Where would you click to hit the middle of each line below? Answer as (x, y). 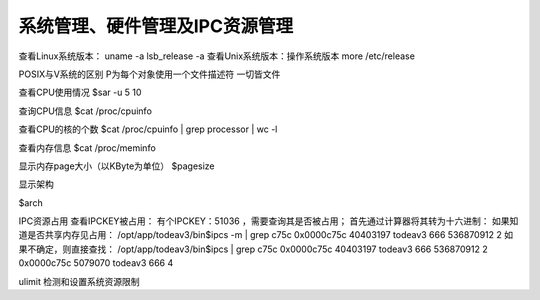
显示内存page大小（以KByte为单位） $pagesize (116, 166)
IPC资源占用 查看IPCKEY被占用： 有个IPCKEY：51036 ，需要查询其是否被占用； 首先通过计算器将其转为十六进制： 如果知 (268, 221)
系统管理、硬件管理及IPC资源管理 (156, 26)
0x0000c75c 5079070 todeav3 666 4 (96, 263)
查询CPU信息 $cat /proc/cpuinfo (85, 111)
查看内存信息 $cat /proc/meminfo (87, 147)
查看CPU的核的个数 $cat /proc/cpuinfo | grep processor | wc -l (148, 129)
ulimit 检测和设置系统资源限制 (79, 281)
